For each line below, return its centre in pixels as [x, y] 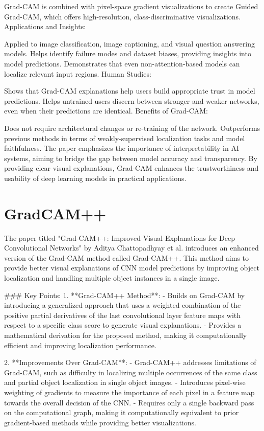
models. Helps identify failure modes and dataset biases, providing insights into [128, 53]
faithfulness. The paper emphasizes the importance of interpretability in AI [122, 148]
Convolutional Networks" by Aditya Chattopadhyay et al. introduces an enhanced [131, 248]
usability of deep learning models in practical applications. [95, 178]
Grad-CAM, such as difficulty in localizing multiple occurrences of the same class [131, 372]
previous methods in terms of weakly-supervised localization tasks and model [125, 138]
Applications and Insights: [45, 26]
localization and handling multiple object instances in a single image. [112, 278]
